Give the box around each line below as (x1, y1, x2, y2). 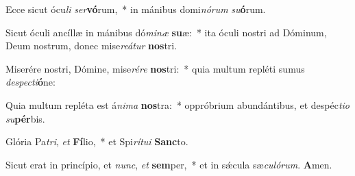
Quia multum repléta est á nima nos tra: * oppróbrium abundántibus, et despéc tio (5, 97, 350, 112)
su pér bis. (5, 111, 45, 125)
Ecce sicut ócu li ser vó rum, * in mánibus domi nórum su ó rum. (5, 2, 266, 16)
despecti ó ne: (5, 75, 56, 89)
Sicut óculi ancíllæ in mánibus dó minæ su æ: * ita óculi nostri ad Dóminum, (5, 25, 327, 39)
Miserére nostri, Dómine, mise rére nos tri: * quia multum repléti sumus (5, 61, 305, 75)
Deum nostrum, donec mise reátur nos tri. (5, 38, 177, 53)
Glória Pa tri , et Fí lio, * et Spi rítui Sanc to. (5, 134, 188, 149)
